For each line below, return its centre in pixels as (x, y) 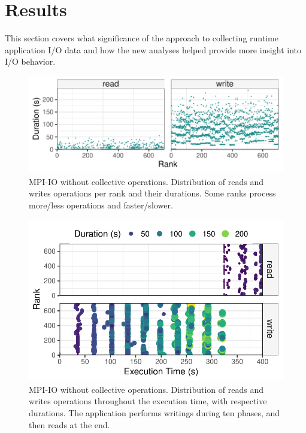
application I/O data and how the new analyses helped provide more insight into (153, 49)
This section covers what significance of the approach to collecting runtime (142, 38)
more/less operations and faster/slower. (101, 205)
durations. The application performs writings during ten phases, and (154, 412)
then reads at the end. (69, 424)
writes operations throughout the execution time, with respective (148, 401)
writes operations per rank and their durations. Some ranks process (152, 193)
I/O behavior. (30, 61)
